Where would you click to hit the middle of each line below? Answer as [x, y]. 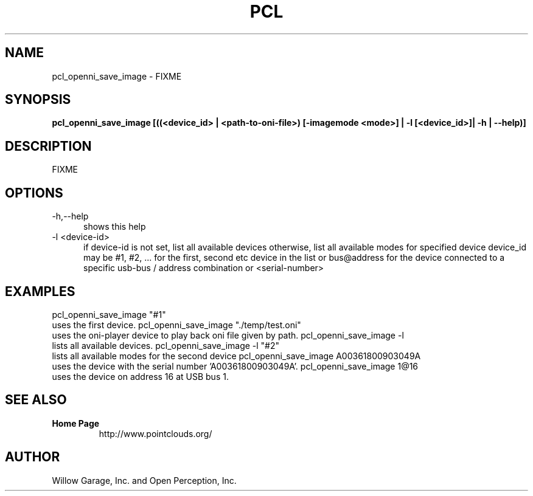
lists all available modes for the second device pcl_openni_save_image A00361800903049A [236, 356]
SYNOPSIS [38, 100]
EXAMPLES [40, 291]
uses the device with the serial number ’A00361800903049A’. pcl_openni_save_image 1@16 [235, 366]
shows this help [115, 227]
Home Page [76, 423]
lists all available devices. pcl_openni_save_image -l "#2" [166, 345]
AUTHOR [33, 457]
